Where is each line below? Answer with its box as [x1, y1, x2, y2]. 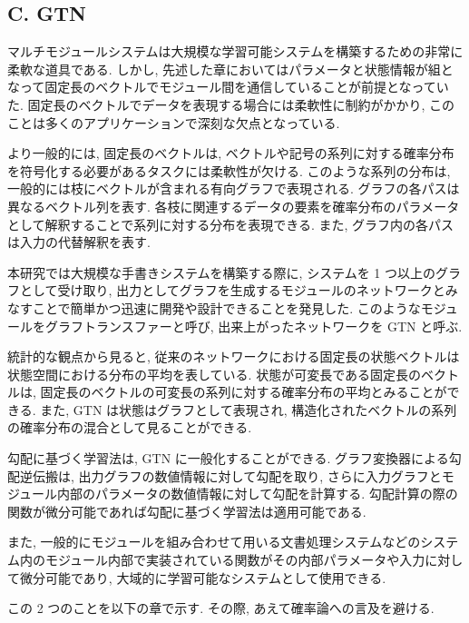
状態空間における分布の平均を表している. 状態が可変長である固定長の [7, 364, 421, 383]
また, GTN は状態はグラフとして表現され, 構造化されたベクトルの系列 [40, 400, 457, 419]
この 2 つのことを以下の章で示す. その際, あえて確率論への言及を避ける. [7, 598, 435, 618]
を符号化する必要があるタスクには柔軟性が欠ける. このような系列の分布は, [7, 161, 451, 180]
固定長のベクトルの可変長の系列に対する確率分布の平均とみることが [40, 382, 447, 401]
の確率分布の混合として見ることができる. [7, 418, 252, 437]
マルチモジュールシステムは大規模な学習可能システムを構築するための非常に [7, 42, 464, 61]
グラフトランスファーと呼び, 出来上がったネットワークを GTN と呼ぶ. [44, 316, 463, 335]
